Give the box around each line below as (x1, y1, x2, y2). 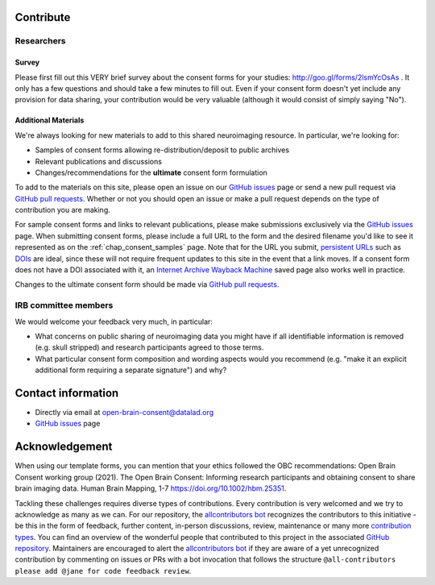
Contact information (14, 386, 119, 400)
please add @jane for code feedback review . (14, 566, 192, 575)
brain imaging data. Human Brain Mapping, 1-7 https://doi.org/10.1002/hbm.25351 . (14, 483, 287, 493)
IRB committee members (14, 300, 114, 311)
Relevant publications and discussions (35, 156, 163, 166)
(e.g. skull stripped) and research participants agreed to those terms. (35, 342, 264, 352)
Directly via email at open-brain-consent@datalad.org (35, 408, 214, 417)
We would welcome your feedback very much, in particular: (14, 317, 213, 326)
